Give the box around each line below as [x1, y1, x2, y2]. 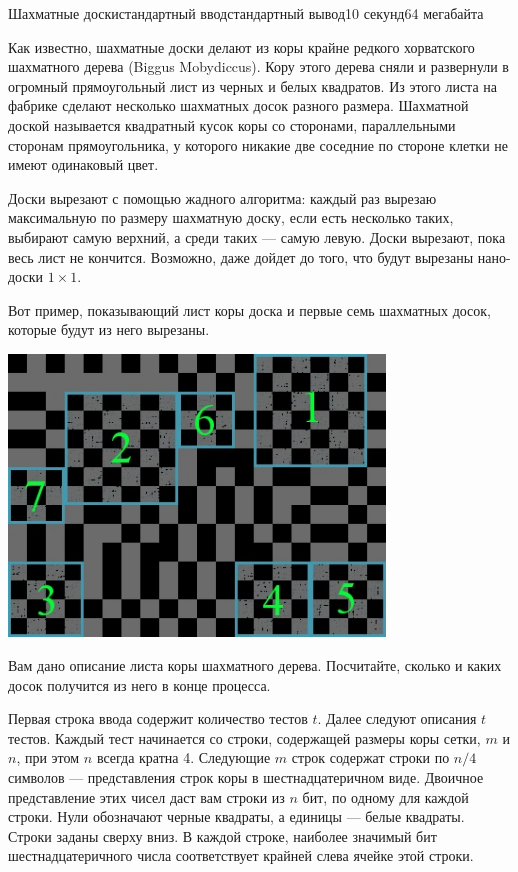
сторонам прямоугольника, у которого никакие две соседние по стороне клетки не [8, 134, 509, 155]
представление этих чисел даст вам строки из [8, 786, 285, 807]
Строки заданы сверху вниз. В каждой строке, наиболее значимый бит [8, 825, 437, 846]
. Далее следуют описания [317, 708, 477, 729]
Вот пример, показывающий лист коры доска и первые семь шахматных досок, [8, 299, 492, 320]
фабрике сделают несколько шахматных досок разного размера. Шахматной [8, 95, 469, 116]
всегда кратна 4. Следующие [96, 747, 271, 768]
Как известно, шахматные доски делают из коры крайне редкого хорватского [8, 36, 475, 57]
